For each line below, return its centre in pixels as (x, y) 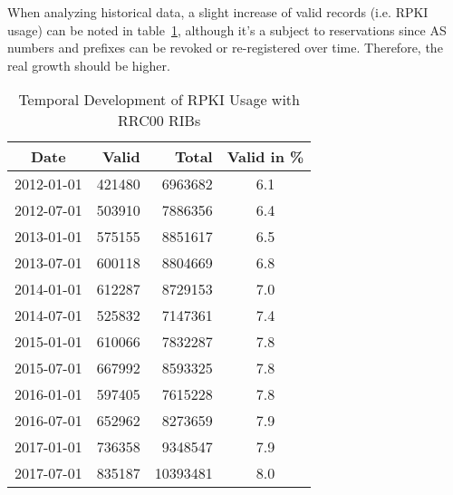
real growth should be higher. (89, 65)
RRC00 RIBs (159, 121)
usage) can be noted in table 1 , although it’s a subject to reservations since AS (227, 29)
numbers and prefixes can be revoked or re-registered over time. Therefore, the (225, 48)
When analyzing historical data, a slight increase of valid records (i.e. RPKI (218, 12)
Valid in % (265, 157)
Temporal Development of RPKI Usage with (159, 100)
